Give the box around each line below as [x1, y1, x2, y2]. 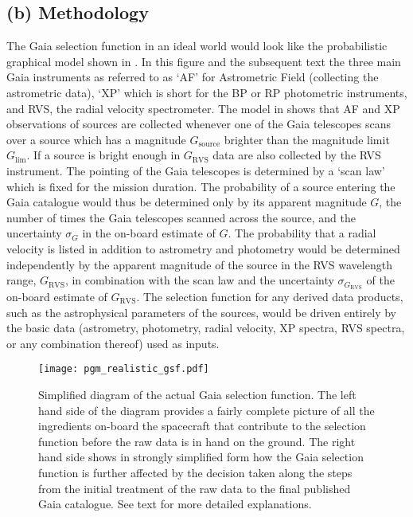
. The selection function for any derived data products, [136, 288, 403, 304]
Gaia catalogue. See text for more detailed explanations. [38, 495, 312, 512]
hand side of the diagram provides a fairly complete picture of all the [38, 401, 375, 418]
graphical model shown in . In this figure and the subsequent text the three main [6, 53, 401, 69]
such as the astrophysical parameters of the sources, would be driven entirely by [6, 304, 396, 320]
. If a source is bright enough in [26, 147, 181, 163]
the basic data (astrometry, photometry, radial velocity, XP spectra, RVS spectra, [6, 319, 405, 336]
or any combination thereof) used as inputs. [6, 335, 220, 351]
